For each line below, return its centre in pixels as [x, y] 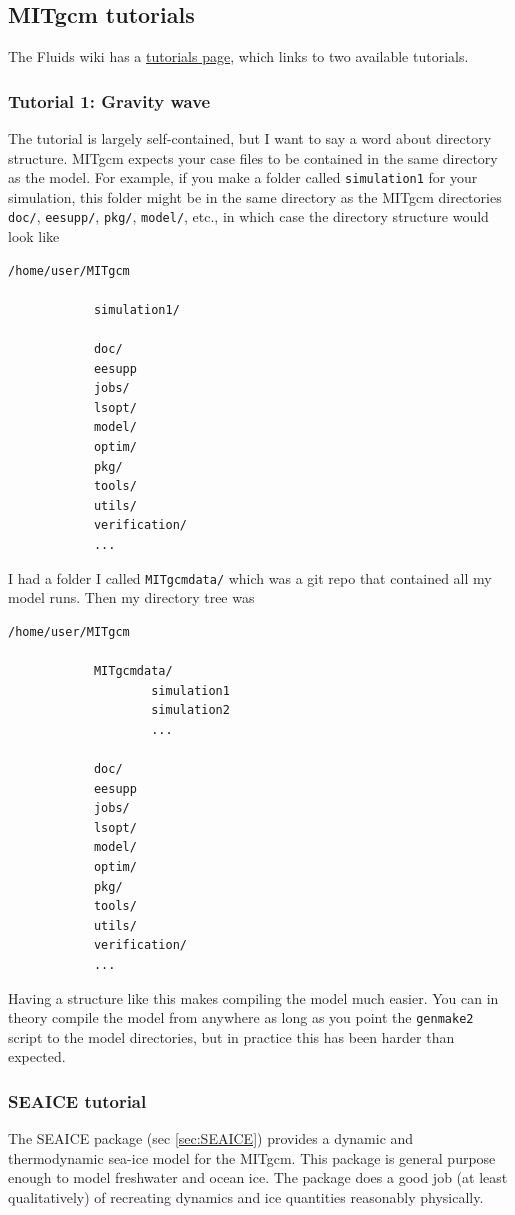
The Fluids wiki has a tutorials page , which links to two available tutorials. [238, 56]
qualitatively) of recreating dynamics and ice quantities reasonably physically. [246, 1196]
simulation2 [190, 710]
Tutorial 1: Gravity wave [109, 100]
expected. [37, 1056]
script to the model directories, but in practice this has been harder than [231, 1036]
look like [34, 236]
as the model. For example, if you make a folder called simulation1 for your [243, 177]
